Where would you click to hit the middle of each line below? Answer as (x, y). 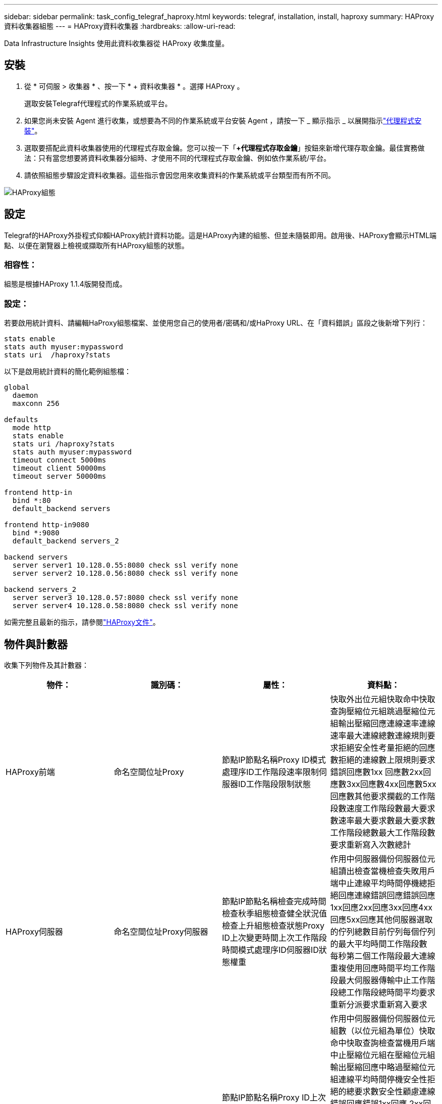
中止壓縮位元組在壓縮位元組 (383, 1055)
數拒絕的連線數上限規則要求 (383, 760)
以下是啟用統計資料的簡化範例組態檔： (68, 372)
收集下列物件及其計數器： (46, 665)
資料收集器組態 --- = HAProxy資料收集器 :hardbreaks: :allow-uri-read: (120, 26)
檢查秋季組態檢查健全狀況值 (275, 914)
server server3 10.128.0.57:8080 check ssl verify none (125, 598)
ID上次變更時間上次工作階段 (274, 938)
